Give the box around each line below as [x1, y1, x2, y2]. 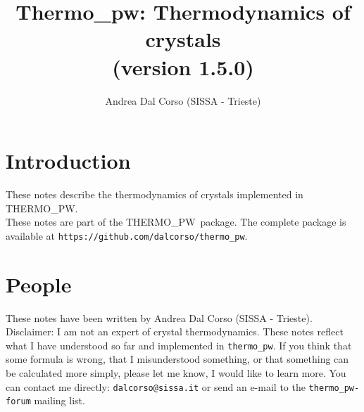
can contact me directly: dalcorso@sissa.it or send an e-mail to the [6, 379, 306, 394]
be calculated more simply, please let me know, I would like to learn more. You [6, 366, 346, 380]
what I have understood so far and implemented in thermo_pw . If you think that [6, 337, 352, 352]
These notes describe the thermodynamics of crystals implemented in [6, 187, 303, 202]
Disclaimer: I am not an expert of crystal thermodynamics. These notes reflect [6, 324, 344, 339]
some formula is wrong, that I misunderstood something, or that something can [6, 352, 349, 366]
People [6, 269, 72, 298]
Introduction [6, 146, 131, 175]
